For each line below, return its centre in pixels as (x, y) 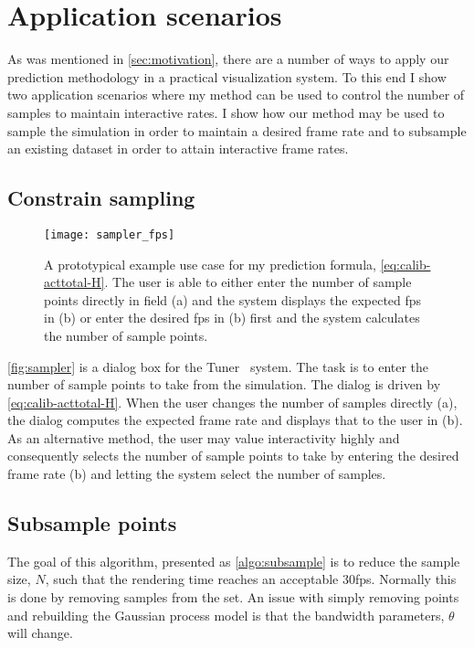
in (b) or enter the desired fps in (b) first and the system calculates (232, 318)
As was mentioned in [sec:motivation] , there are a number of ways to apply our (228, 59)
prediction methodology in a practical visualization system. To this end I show (227, 76)
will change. (40, 633)
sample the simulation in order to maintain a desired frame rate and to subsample (237, 130)
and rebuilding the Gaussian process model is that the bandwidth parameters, (226, 615)
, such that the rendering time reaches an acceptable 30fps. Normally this (251, 579)
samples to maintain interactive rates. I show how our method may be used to (226, 112)
